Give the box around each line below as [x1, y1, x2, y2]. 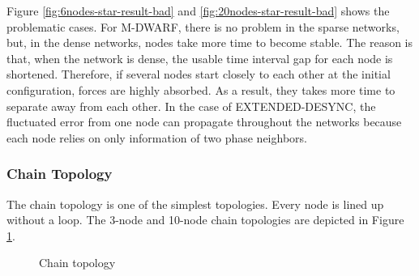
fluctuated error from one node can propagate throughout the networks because [6, 113, 402, 130]
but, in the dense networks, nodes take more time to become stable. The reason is [6, 34, 413, 51]
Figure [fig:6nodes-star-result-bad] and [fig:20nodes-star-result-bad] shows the [6, 2, 390, 19]
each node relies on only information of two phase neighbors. [6, 129, 307, 146]
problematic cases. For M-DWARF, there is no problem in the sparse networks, [6, 18, 400, 35]
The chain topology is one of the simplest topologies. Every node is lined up [6, 195, 384, 212]
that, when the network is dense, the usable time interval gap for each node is [6, 49, 393, 66]
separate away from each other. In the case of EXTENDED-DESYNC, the [6, 97, 376, 114]
